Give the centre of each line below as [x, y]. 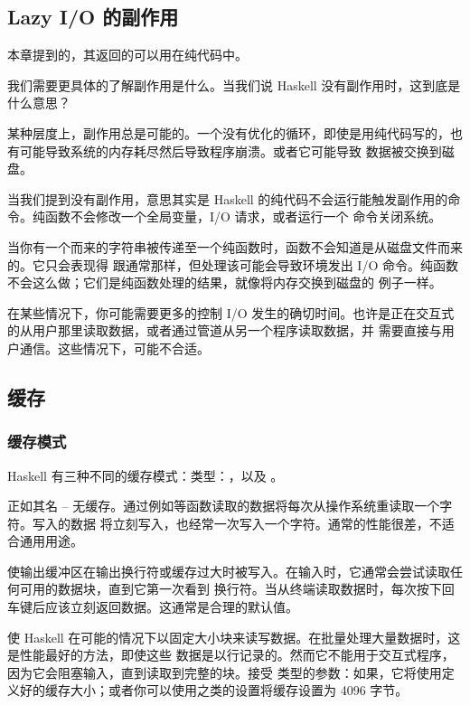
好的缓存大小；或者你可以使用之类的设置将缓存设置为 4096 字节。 [214, 690]
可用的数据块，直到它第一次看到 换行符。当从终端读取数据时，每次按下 [230, 589]
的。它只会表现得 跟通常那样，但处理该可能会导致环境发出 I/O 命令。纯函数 [233, 264]
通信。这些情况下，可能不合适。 [114, 348]
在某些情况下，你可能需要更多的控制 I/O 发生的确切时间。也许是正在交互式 [231, 312]
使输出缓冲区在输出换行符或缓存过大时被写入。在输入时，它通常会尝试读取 [229, 571]
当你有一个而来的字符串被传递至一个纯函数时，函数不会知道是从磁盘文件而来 [235, 246]
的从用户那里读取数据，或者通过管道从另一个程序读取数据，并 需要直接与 [225, 330]
